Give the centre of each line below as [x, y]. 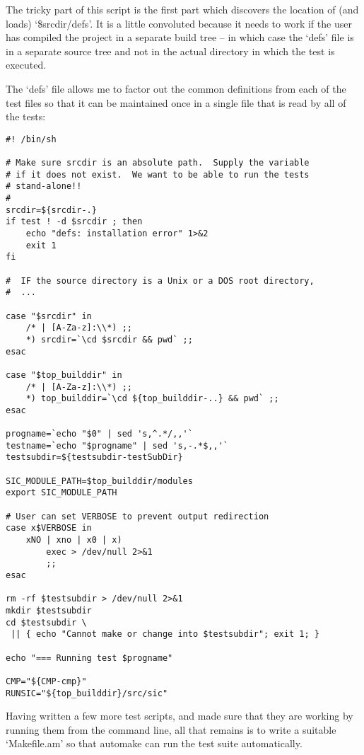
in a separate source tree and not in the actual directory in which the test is [170, 51]
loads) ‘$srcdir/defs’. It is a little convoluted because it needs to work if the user [179, 23]
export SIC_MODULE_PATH [61, 493]
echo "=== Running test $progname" [89, 658]
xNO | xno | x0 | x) [74, 540]
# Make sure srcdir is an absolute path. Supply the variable [158, 163]
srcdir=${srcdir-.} [51, 210]
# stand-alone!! [44, 186]
